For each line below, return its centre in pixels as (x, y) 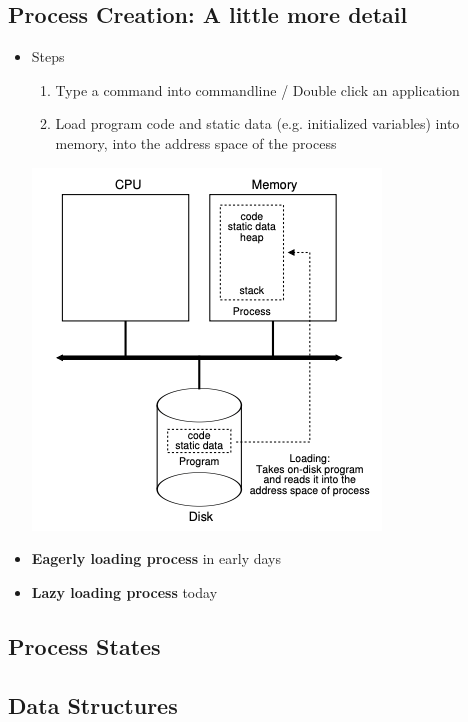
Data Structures (93, 704)
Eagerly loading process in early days (156, 558)
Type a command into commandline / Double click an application (257, 89)
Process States (84, 645)
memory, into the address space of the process (196, 142)
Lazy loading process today (124, 591)
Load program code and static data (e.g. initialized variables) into (257, 123)
